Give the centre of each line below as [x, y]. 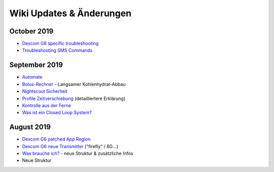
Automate [32, 77]
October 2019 [31, 31]
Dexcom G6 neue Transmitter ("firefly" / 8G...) [70, 146]
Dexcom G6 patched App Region [56, 139]
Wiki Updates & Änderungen [71, 13]
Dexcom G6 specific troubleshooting [60, 44]
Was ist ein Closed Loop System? [57, 113]
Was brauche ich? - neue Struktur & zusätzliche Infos [78, 153]
